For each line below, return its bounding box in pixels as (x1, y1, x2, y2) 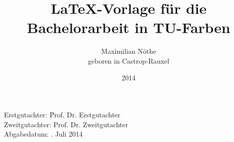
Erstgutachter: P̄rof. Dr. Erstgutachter (4, 109, 121, 120)
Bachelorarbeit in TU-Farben (27, 17, 231, 37)
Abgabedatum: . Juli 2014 (4, 129, 83, 139)
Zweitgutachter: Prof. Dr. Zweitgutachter (4, 119, 128, 129)
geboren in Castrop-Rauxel (88, 55, 170, 66)
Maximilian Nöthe (101, 46, 156, 56)
